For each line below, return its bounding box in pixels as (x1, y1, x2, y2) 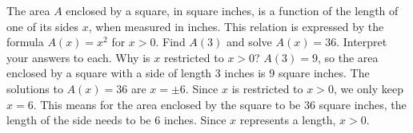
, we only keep (333, 80, 403, 96)
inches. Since (163, 111, 227, 128)
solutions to (6, 80, 63, 96)
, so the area (317, 49, 379, 65)
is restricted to (231, 80, 303, 96)
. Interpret (336, 33, 387, 50)
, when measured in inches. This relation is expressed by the (88, 18, 384, 34)
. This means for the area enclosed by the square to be (33, 96, 301, 112)
